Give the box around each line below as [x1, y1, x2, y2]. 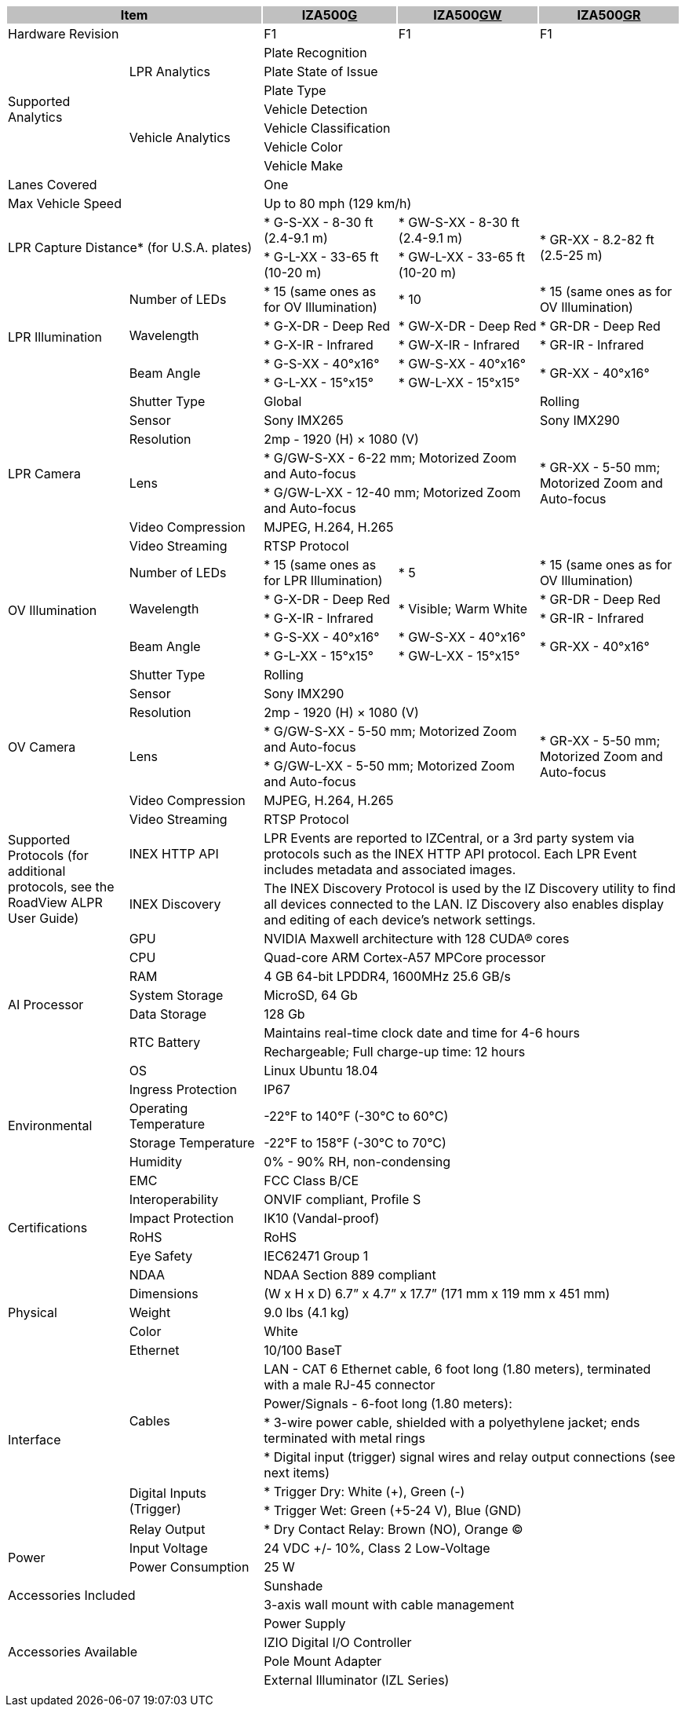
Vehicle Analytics [129, 130, 231, 145]
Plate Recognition [264, 45, 367, 60]
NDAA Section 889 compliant [264, 1267, 436, 1283]
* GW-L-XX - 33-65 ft [398, 249, 525, 265]
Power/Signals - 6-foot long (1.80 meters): [264, 1396, 512, 1411]
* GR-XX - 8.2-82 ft [539, 232, 654, 247]
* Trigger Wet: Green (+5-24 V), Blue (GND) [264, 1503, 522, 1518]
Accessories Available [8, 1644, 138, 1660]
